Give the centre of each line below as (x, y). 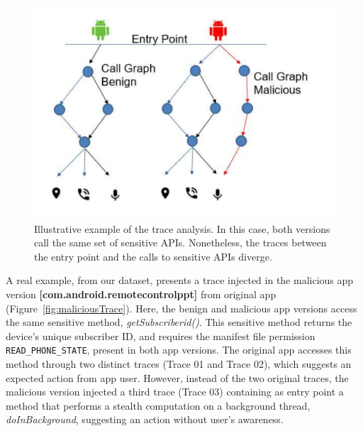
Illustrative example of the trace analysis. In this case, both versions (182, 228)
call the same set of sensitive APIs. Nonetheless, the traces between (180, 242)
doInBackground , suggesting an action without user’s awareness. (145, 419)
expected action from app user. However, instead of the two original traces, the (177, 377)
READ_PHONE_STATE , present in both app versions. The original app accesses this (179, 350)
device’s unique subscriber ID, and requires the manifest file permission (161, 335)
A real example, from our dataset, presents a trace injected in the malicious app (180, 280)
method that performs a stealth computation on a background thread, (158, 405)
